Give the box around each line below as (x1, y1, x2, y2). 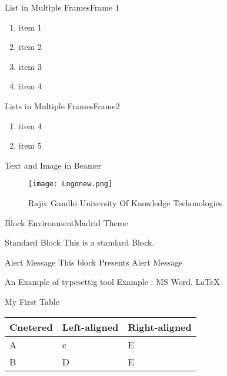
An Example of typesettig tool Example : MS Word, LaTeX (5, 276, 220, 288)
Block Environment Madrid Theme (5, 216, 128, 229)
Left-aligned (62, 320, 119, 334)
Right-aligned (128, 320, 192, 334)
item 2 (18, 41, 42, 53)
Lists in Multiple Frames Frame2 (5, 99, 120, 112)
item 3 (18, 60, 42, 72)
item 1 (18, 21, 42, 33)
